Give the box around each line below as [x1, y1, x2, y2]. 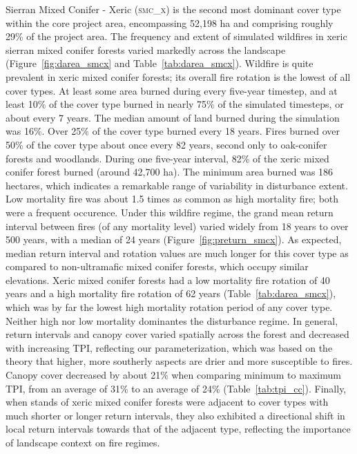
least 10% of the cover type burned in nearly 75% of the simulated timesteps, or [6, 97, 344, 111]
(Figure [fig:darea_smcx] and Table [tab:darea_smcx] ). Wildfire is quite [6, 56, 313, 70]
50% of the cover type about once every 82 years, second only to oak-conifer [6, 137, 327, 151]
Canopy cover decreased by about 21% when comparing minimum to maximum [6, 368, 341, 382]
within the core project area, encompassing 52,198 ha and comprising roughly [6, 15, 334, 30]
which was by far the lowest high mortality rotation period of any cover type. [6, 300, 333, 314]
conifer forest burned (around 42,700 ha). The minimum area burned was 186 [6, 164, 334, 179]
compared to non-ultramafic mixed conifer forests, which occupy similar [6, 259, 309, 274]
